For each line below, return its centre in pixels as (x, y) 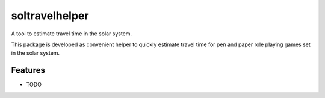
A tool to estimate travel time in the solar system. (72, 34)
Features (28, 70)
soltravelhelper (50, 16)
